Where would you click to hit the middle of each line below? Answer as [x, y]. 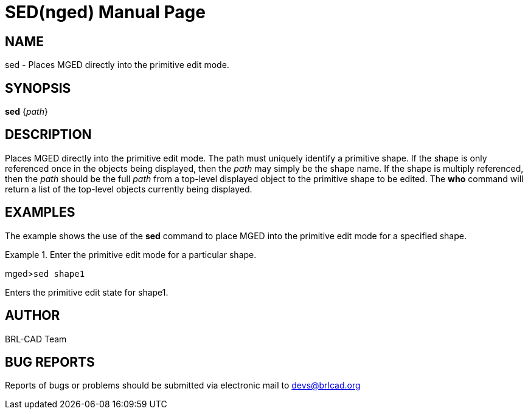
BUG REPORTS [50, 362]
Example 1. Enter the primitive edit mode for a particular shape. [131, 254]
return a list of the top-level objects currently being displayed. [129, 189]
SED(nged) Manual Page [105, 12]
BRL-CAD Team [36, 339]
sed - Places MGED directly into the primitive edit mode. [117, 65]
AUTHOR [33, 316]
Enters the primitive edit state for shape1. [87, 292]
